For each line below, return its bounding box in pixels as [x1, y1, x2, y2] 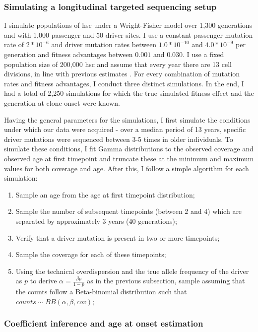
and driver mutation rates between [51, 39, 157, 50]
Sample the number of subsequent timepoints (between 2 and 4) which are [15, 206, 242, 216]
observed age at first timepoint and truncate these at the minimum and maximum [4, 153, 254, 163]
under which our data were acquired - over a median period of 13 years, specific [4, 124, 246, 134]
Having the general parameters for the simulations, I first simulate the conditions [4, 114, 251, 125]
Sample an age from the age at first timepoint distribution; [15, 189, 195, 199]
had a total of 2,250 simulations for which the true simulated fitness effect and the [4, 88, 254, 98]
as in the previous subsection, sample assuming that [87, 275, 245, 286]
